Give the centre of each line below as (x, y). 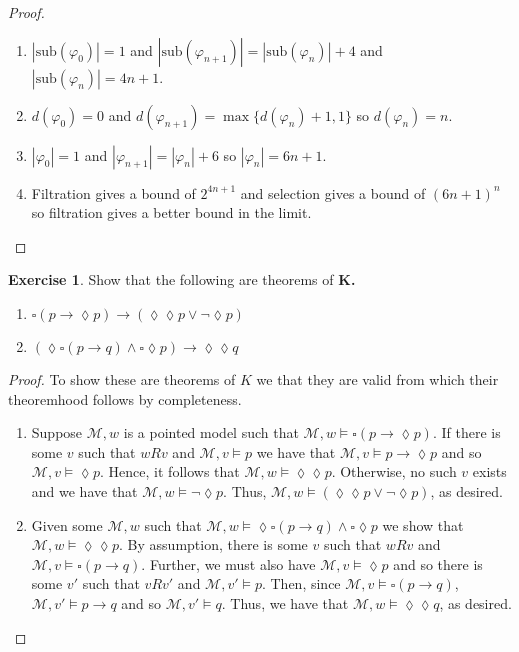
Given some (67, 524)
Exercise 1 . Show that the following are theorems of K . (182, 279)
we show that (423, 524)
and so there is (438, 563)
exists (489, 471)
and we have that (84, 490)
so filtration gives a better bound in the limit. (171, 212)
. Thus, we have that (285, 602)
